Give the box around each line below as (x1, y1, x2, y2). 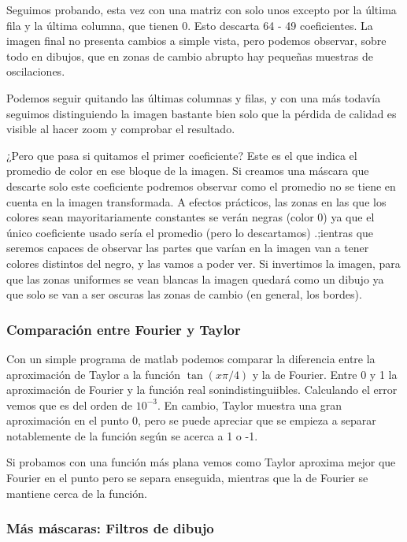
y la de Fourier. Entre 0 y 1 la (252, 366, 398, 382)
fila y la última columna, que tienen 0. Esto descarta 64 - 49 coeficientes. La (6, 17, 373, 33)
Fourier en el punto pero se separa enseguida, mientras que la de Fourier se (6, 470, 368, 486)
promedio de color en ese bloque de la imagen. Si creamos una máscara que (6, 162, 369, 179)
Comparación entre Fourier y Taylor (6, 319, 241, 339)
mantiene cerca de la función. (6, 484, 147, 501)
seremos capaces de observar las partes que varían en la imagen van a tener (6, 239, 369, 256)
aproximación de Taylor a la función (6, 366, 180, 382)
